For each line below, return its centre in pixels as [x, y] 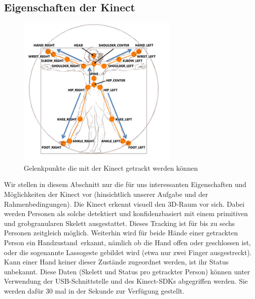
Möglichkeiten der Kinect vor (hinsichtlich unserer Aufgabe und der [106, 194]
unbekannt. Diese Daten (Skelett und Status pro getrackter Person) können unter [127, 271]
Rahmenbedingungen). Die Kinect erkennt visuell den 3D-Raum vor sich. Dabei [124, 204]
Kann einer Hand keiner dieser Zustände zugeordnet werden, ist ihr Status [116, 262]
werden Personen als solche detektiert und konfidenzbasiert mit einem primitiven [126, 213]
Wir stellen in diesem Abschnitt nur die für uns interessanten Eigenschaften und [125, 184]
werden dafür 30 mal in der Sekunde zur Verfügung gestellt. [94, 290]
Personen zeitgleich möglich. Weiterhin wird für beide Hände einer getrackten [121, 233]
